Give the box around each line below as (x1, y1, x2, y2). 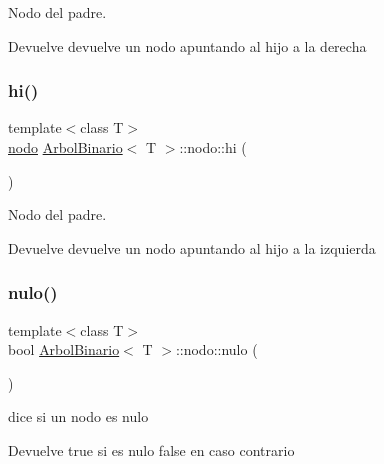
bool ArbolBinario (8, 339, 120, 360)
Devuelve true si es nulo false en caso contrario (8, 439, 295, 460)
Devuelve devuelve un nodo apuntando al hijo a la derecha (8, 35, 367, 56)
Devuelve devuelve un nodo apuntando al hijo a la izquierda (8, 237, 376, 258)
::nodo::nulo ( (175, 339, 258, 360)
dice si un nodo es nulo (8, 406, 149, 427)
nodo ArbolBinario (8, 137, 123, 157)
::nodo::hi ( (179, 137, 247, 157)
